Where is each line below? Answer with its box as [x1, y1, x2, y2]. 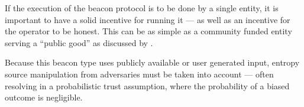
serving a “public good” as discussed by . [5, 36, 153, 48]
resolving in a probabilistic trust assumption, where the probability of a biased [5, 79, 290, 92]
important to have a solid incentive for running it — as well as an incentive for [5, 13, 290, 25]
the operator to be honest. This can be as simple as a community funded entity [5, 25, 292, 37]
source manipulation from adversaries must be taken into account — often [5, 67, 274, 80]
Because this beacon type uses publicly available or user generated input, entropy [5, 56, 300, 69]
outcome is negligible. [5, 91, 83, 103]
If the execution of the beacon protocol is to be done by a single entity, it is [5, 2, 279, 14]
